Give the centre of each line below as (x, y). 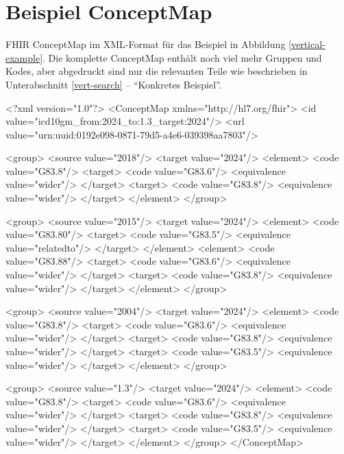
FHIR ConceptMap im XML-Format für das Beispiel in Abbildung (146, 44)
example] (24, 57)
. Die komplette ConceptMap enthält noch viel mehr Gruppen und (182, 57)
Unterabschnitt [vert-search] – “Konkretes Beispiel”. (114, 84)
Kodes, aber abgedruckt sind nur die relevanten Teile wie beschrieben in (157, 71)
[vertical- (307, 44)
